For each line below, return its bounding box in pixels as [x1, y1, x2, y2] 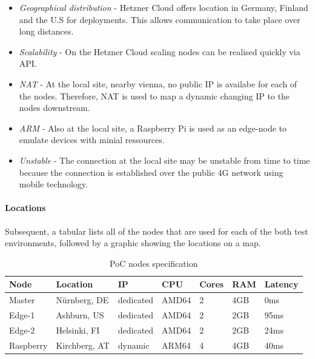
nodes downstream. [19, 101, 90, 114]
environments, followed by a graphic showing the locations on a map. [5, 237, 261, 249]
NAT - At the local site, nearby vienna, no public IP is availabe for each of [19, 77, 297, 90]
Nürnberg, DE [56, 294, 109, 306]
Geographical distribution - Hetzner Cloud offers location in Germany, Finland [19, 1, 308, 13]
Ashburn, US [56, 308, 104, 321]
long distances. [19, 25, 74, 38]
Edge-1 [9, 308, 35, 321]
